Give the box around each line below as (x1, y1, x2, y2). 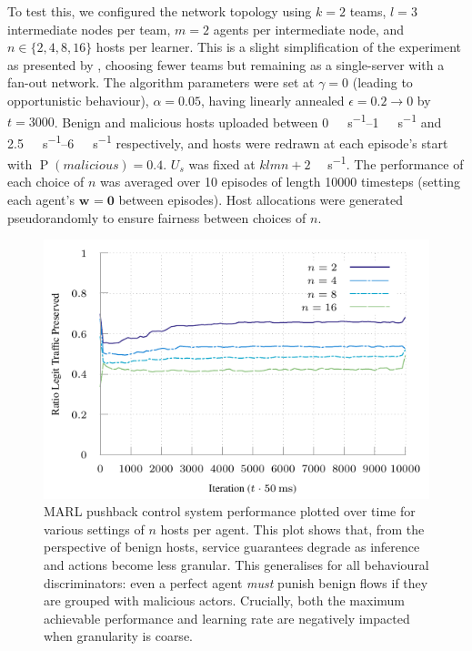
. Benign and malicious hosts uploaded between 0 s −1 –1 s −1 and (54, 109, 442, 131)
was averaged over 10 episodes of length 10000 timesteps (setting (100, 172, 461, 191)
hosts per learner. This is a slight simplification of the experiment (95, 37, 462, 56)
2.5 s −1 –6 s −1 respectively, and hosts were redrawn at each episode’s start (7, 130, 448, 152)
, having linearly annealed (200, 90, 345, 109)
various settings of (44, 519, 145, 538)
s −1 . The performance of (327, 152, 464, 173)
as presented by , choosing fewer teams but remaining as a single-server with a (7, 55, 445, 74)
